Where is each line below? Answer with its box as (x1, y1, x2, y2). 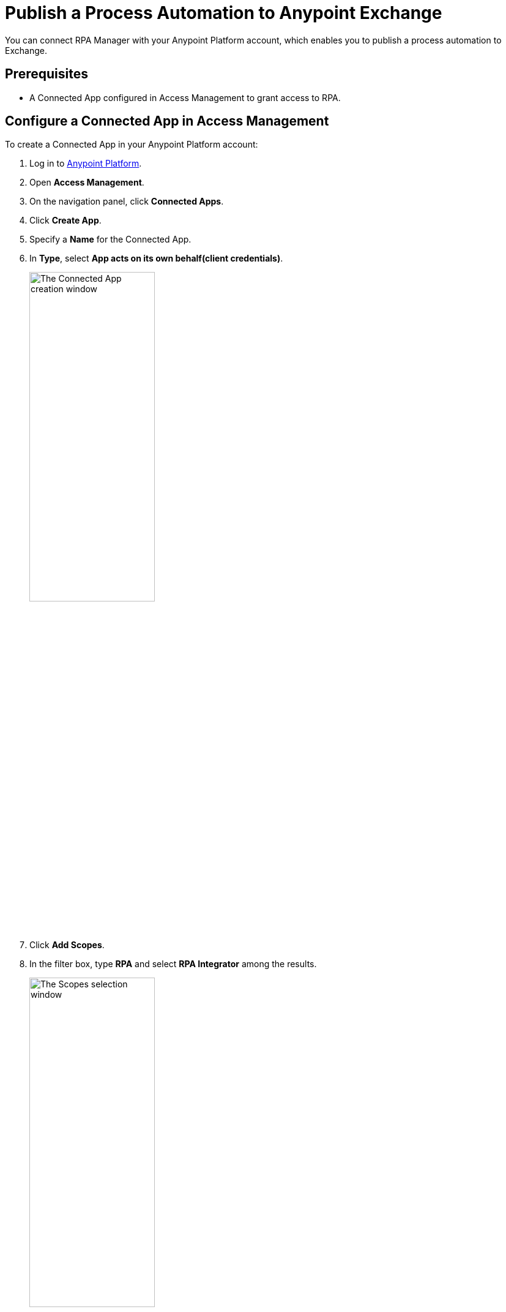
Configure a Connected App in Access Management (5, 113, 329, 129)
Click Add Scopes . (29, 940, 105, 951)
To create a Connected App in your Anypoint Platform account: (5, 139, 258, 150)
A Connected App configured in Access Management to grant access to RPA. (29, 92, 341, 103)
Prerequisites (5, 66, 88, 82)
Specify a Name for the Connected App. (29, 234, 192, 245)
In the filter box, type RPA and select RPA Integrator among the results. (29, 959, 317, 970)
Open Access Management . (29, 177, 144, 188)
